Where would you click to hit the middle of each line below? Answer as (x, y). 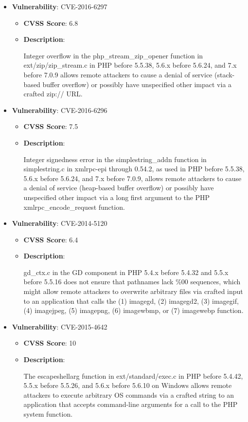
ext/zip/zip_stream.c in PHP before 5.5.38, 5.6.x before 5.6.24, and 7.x (130, 65)
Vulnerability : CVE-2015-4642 (60, 326)
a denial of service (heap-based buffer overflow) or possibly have (119, 188)
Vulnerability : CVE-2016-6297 (60, 6)
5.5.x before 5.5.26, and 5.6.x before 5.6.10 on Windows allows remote (128, 385)
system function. (48, 414)
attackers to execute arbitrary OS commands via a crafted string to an (129, 394)
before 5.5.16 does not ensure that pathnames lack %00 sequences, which (132, 282)
